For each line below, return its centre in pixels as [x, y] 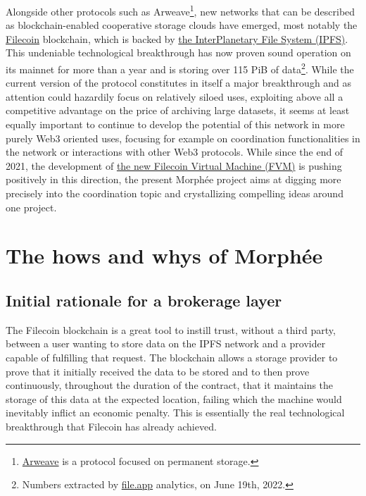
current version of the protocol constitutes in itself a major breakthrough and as [179, 83]
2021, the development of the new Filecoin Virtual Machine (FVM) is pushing [174, 165]
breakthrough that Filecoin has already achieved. [111, 426]
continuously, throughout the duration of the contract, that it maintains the [170, 385]
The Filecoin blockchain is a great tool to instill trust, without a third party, [171, 329]
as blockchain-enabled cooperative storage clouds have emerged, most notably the [182, 25]
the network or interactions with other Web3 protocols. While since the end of [175, 152]
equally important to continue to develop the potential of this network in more [175, 124]
